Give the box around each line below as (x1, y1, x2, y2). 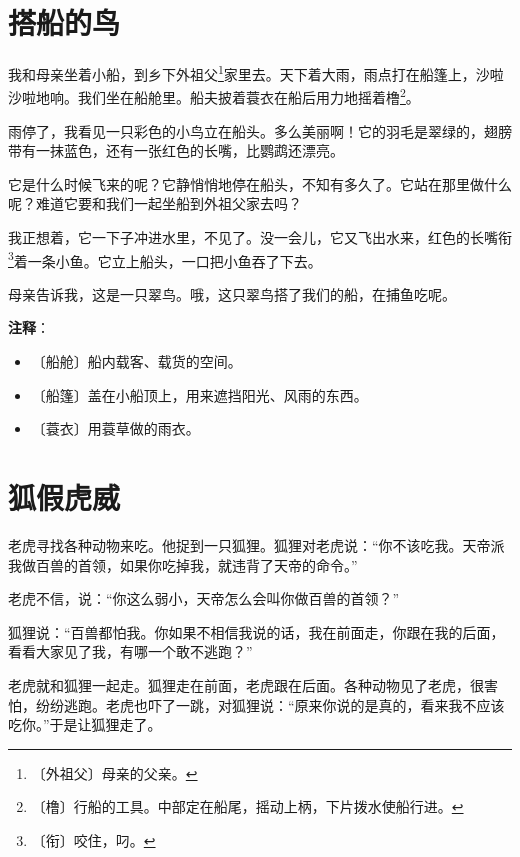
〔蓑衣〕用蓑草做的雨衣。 (31, 418, 200, 439)
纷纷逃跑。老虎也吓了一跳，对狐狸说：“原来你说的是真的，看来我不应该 (35, 694, 505, 715)
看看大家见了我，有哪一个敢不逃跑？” (8, 641, 253, 662)
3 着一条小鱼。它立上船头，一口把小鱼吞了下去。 (8, 247, 322, 271)
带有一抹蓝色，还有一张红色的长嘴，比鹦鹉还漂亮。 (8, 140, 344, 161)
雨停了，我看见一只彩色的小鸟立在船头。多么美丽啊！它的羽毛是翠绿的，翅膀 (8, 120, 512, 141)
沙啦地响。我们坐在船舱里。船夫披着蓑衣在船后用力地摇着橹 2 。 (8, 84, 420, 108)
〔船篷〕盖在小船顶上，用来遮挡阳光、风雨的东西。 (31, 384, 368, 405)
